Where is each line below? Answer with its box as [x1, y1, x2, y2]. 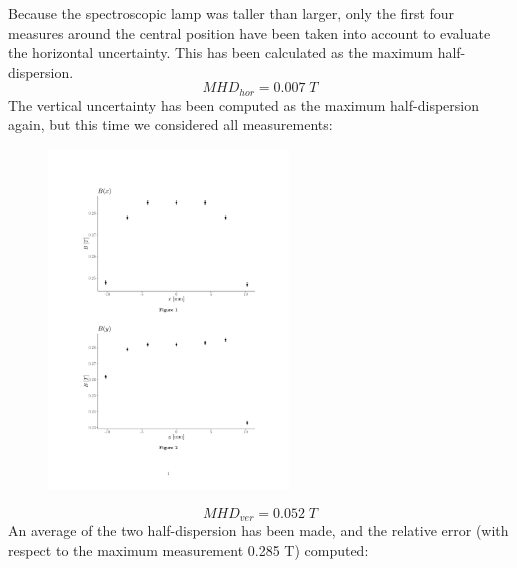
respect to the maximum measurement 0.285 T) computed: [8, 539, 369, 560]
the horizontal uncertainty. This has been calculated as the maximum [8, 42, 433, 63]
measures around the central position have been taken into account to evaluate [8, 22, 491, 43]
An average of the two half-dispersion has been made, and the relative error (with [8, 520, 509, 541]
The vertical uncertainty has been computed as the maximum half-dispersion [8, 94, 479, 115]
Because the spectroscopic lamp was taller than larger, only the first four [8, 3, 455, 23]
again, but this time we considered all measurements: [8, 114, 333, 135]
